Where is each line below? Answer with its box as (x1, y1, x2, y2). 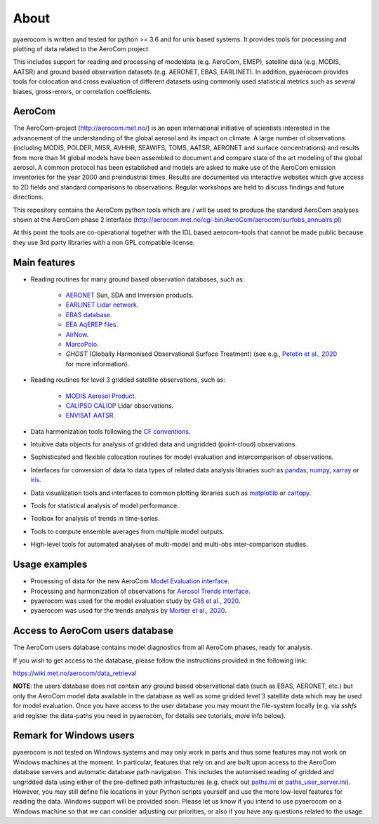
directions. (13, 193, 44, 201)
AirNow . (65, 330, 89, 338)
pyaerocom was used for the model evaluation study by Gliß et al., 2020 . (30, 597, 241, 605)
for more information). (65, 359, 130, 368)
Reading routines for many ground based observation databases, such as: (30, 274, 245, 284)
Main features (13, 256, 76, 268)
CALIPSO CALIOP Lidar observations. (65, 401, 174, 410)
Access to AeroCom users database (13, 625, 174, 637)
